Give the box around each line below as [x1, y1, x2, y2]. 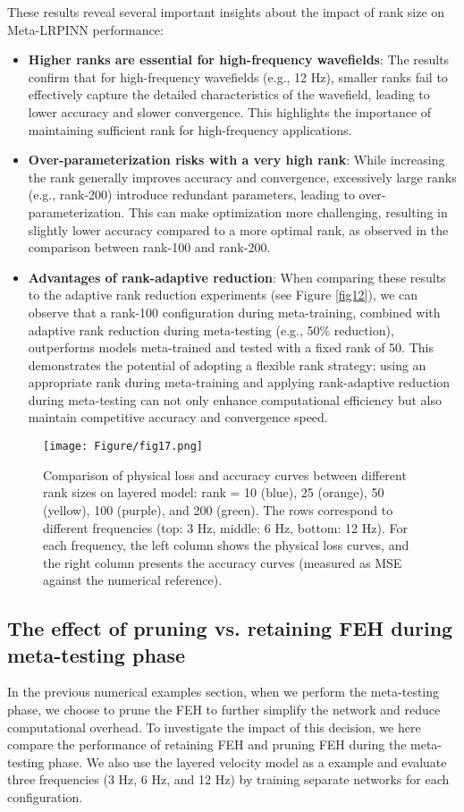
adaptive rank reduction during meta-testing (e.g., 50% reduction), [28, 320, 394, 339]
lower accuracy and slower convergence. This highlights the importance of [28, 102, 432, 121]
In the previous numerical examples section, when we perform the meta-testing [7, 682, 440, 701]
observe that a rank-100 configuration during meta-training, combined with [28, 302, 441, 321]
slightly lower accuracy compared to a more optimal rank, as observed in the [28, 220, 449, 239]
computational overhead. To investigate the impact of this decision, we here [7, 717, 421, 736]
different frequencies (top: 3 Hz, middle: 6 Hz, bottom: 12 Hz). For [43, 518, 408, 537]
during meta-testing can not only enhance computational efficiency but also [28, 390, 442, 409]
